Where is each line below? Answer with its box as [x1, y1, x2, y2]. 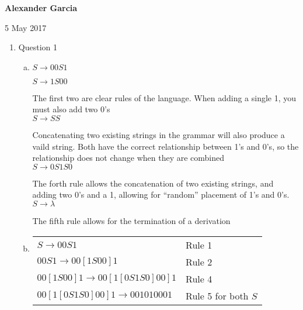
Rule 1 [186, 237, 213, 252]
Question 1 [18, 41, 57, 53]
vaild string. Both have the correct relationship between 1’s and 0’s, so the [32, 140, 299, 152]
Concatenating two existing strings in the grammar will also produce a [32, 128, 285, 140]
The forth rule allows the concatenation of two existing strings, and [32, 177, 274, 189]
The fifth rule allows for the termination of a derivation [32, 214, 231, 226]
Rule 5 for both [186, 288, 249, 302]
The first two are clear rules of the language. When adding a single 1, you [32, 91, 297, 104]
